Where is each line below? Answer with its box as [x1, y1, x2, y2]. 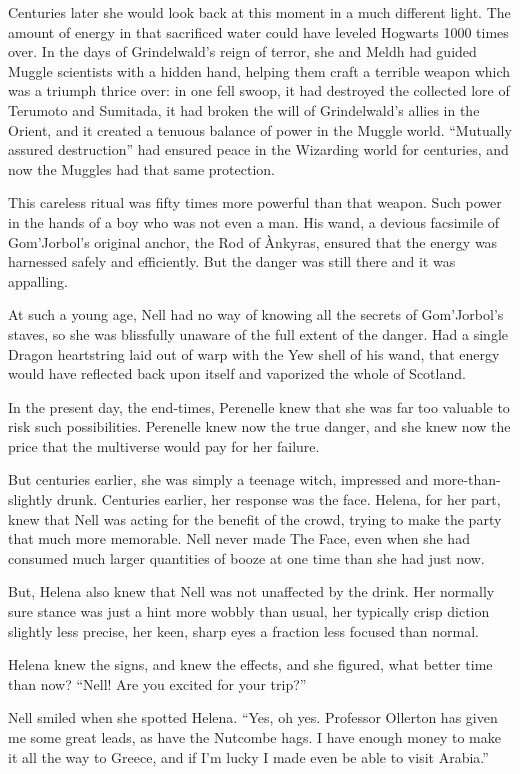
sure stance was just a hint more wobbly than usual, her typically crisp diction [8, 601, 490, 622]
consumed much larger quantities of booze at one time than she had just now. [8, 547, 485, 568]
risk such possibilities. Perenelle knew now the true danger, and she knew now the [8, 416, 511, 437]
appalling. [8, 270, 68, 291]
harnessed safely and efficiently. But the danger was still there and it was [8, 251, 456, 272]
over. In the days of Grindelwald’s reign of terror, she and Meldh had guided [8, 41, 477, 62]
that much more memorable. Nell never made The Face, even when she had [8, 528, 470, 549]
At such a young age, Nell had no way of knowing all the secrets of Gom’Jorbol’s [8, 304, 504, 325]
